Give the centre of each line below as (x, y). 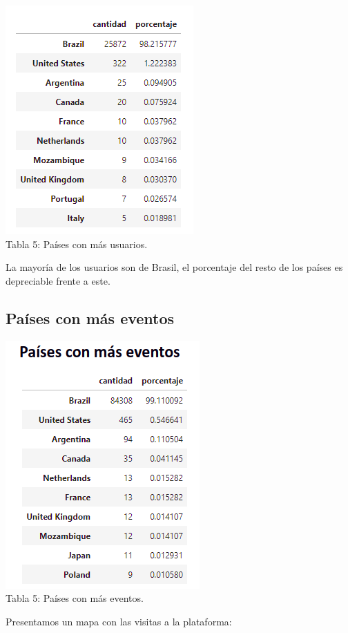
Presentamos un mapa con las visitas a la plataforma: (119, 621)
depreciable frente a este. (58, 280)
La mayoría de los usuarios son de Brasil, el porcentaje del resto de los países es (174, 267)
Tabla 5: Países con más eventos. (75, 598)
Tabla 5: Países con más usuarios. (77, 244)
